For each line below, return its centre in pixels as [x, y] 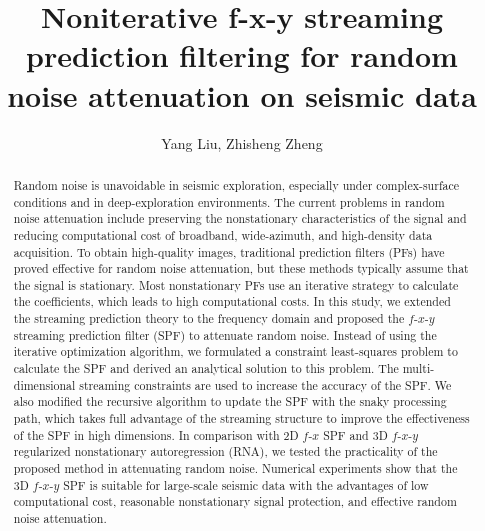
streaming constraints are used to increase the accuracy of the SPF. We [265, 384]
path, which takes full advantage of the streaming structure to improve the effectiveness [241, 418]
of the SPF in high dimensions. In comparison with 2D [156, 434]
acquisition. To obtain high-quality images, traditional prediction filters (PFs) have [229, 251]
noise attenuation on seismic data [242, 94]
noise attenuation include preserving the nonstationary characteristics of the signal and [240, 218]
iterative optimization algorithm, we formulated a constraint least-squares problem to [235, 351]
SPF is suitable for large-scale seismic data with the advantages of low [246, 484]
